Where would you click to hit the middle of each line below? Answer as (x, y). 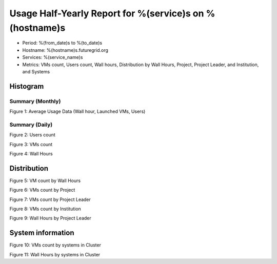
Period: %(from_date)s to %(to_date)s (62, 43)
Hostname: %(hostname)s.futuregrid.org (65, 50)
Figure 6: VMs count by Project (42, 190)
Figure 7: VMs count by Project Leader (50, 199)
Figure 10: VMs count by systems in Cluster (55, 245)
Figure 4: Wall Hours (31, 153)
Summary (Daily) (31, 125)
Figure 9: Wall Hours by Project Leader (51, 218)
